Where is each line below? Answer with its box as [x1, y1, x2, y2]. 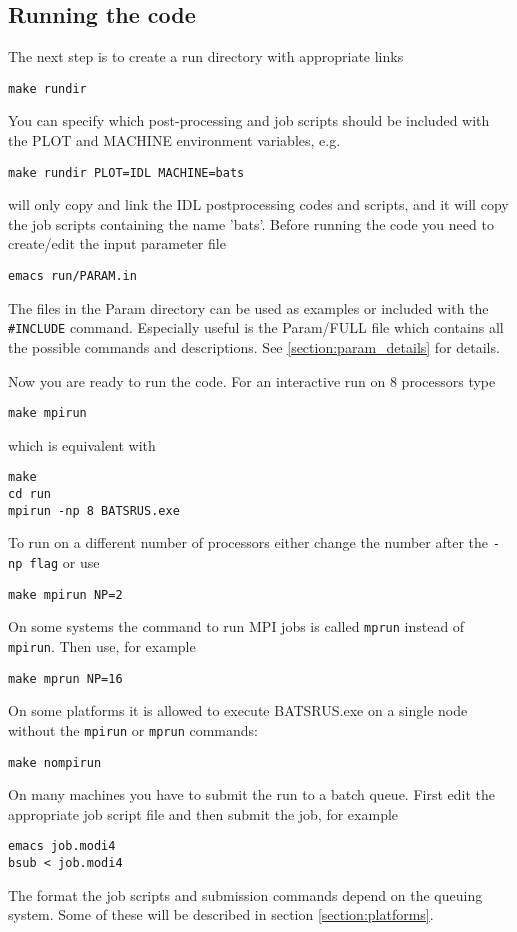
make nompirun [8, 755, 102, 770]
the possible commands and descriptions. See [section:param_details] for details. [8, 336, 500, 357]
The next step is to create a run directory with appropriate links [8, 46, 404, 67]
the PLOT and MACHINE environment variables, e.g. [8, 130, 341, 151]
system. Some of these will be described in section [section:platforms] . [8, 904, 434, 925]
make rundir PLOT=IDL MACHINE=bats [8, 165, 245, 180]
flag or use [29, 552, 100, 573]
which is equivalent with [8, 434, 156, 455]
